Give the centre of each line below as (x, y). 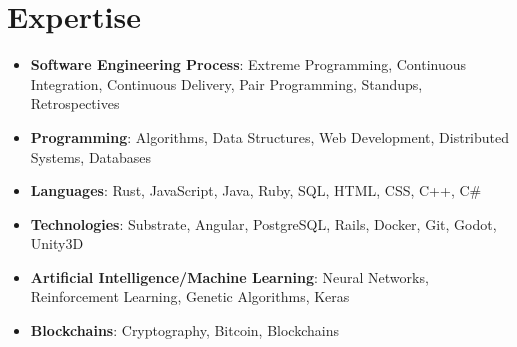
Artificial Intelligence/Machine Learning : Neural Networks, (229, 276)
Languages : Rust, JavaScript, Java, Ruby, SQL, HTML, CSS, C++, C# (256, 190)
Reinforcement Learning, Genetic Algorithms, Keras (190, 296)
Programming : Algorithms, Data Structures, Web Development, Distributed (270, 136)
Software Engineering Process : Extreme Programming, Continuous (248, 64)
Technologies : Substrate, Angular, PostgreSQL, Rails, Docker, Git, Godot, (263, 223)
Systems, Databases (91, 156)
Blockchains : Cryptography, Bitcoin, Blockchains (184, 330)
